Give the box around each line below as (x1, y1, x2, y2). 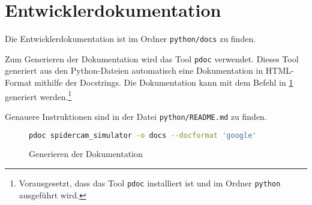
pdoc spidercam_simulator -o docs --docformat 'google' (29, 131, 257, 140)
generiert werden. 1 (5, 88, 72, 103)
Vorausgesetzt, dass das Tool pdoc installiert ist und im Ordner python (19, 177, 281, 189)
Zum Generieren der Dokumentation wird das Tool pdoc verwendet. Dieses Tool (5, 52, 299, 65)
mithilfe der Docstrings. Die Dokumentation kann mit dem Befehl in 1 (34, 76, 293, 89)
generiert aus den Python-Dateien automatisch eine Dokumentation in (5, 64, 263, 77)
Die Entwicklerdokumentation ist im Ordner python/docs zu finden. (5, 32, 256, 45)
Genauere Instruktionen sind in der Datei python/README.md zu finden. (5, 110, 267, 122)
